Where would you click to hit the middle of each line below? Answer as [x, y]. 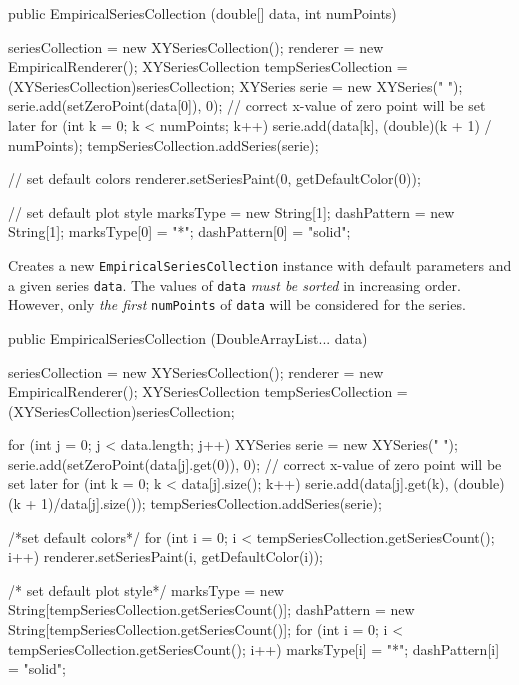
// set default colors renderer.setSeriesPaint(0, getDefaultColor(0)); [214, 178]
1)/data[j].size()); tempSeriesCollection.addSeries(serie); [211, 503]
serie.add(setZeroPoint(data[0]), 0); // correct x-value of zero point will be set [247, 105]
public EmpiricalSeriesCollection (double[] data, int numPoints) [202, 13]
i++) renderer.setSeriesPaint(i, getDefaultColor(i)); [166, 556]
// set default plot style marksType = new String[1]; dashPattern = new [231, 211]
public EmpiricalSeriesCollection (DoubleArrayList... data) [188, 337]
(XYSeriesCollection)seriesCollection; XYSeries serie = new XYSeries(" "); [235, 85]
